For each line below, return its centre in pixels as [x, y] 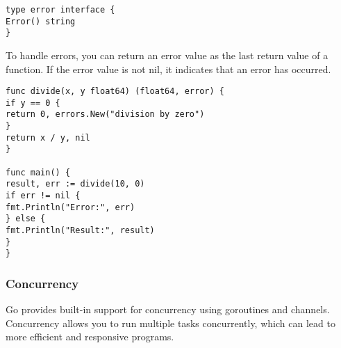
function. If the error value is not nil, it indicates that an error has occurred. [168, 69]
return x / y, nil [48, 137]
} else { [26, 219]
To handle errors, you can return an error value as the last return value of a [167, 55]
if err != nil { [43, 196]
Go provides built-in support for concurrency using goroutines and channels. [168, 309]
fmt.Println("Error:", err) [70, 207]
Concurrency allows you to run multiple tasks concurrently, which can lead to [170, 323]
